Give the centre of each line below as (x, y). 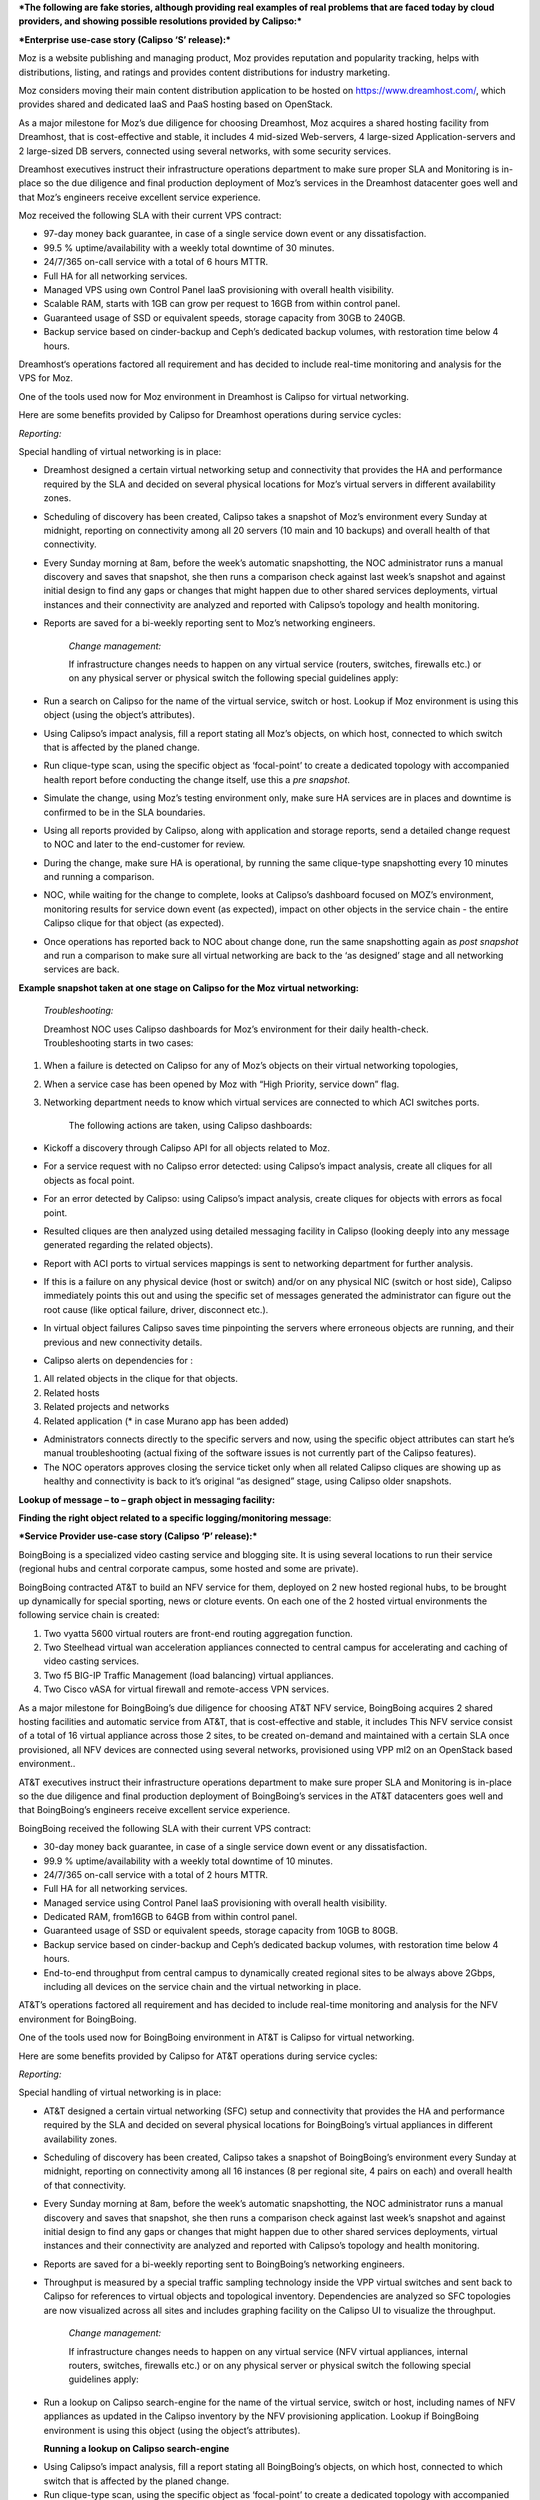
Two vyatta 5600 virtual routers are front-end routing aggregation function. (198, 1633)
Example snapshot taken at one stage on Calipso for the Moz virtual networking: (188, 987)
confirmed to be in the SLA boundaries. (124, 812)
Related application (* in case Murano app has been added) (166, 1421)
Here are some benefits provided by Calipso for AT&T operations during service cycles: (198, 2056)
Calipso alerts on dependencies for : (118, 1361)
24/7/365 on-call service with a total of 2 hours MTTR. (156, 1874)
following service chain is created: (89, 1615)
